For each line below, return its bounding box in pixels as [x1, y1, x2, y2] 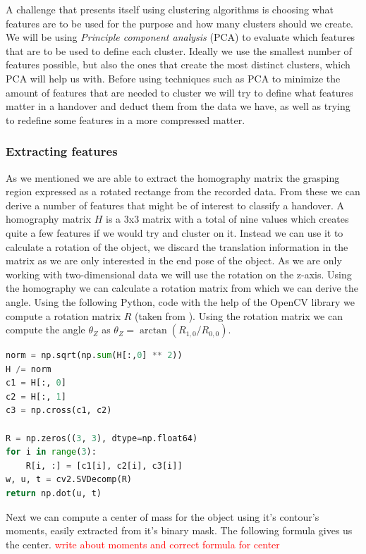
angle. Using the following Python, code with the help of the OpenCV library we [6, 294, 355, 309]
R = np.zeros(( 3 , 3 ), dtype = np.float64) [6, 433, 198, 443]
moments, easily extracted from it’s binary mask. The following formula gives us [6, 523, 353, 538]
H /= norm [6, 364, 51, 374]
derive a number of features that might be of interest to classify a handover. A [6, 197, 344, 212]
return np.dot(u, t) [6, 488, 102, 499]
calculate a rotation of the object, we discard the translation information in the [6, 239, 348, 254]
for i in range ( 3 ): [6, 447, 97, 457]
